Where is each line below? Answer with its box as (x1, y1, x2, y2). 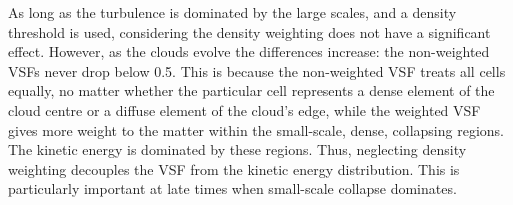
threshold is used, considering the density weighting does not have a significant (8, 21, 491, 42)
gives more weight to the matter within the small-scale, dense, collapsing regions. (8, 119, 504, 140)
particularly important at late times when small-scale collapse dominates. (8, 178, 457, 199)
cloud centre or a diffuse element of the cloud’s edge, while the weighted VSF (8, 99, 481, 120)
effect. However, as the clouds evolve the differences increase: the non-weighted (8, 41, 490, 62)
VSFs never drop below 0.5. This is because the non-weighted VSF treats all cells (8, 60, 506, 81)
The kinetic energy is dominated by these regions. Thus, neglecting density (8, 139, 467, 160)
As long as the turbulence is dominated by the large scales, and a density (8, 2, 457, 22)
